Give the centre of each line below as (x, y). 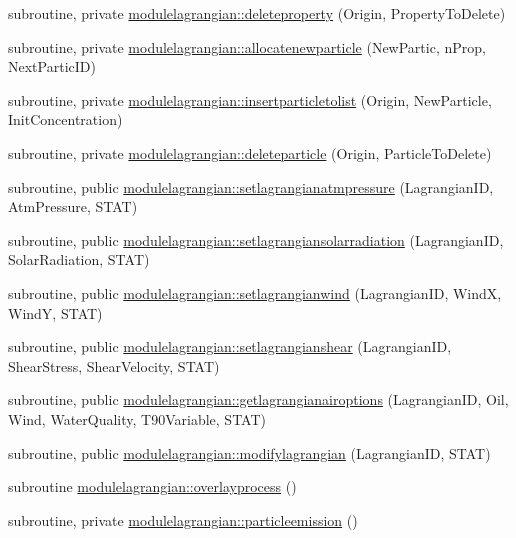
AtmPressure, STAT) (73, 206)
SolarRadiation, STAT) (79, 259)
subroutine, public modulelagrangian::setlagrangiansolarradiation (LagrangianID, (256, 239)
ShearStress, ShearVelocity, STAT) (114, 365)
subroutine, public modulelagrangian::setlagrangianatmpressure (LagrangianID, (251, 186)
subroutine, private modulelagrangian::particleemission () (183, 519)
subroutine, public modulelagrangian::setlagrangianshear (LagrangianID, (230, 346)
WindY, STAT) (55, 312)
